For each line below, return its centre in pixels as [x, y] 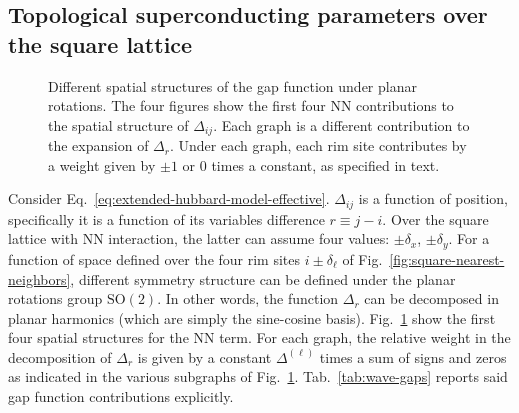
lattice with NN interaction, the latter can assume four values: [199, 238]
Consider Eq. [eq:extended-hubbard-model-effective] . [169, 198]
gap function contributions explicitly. [121, 396]
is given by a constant [204, 356]
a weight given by [102, 164]
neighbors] [39, 278]
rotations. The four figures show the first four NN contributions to [251, 105]
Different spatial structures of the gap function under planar [232, 85]
